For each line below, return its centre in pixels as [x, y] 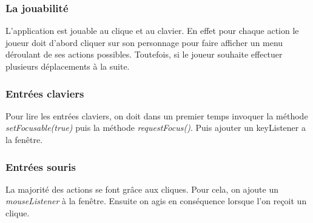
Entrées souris [41, 166]
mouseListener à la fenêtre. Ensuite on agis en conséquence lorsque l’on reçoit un [156, 201]
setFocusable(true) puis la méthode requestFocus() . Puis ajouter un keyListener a [156, 128]
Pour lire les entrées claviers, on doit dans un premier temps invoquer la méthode [157, 115]
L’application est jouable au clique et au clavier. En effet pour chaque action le [152, 31]
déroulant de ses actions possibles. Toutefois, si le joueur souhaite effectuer [144, 54]
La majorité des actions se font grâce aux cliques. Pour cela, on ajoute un [142, 189]
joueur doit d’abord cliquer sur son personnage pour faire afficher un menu [144, 42]
